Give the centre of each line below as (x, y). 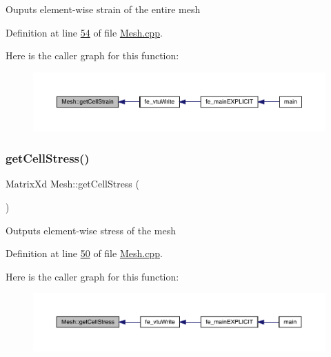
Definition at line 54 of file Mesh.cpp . (84, 32)
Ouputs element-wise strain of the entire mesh (103, 9)
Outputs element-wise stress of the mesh (91, 230)
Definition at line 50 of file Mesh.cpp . (84, 253)
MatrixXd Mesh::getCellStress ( (72, 184)
